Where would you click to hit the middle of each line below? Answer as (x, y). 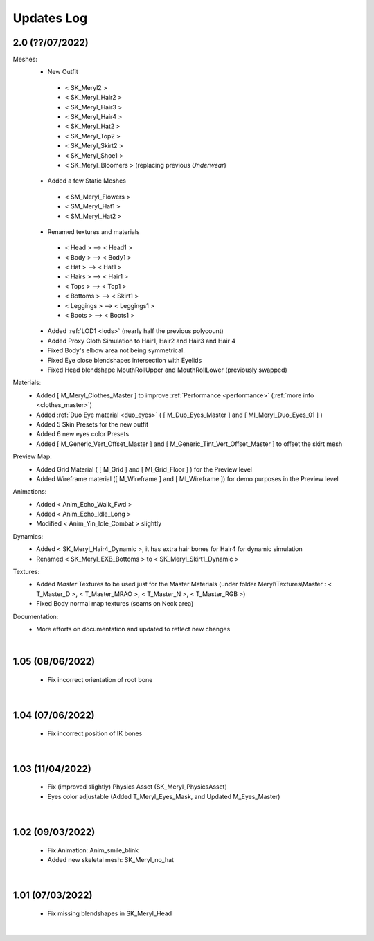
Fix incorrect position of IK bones (95, 733)
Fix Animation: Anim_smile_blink (93, 850)
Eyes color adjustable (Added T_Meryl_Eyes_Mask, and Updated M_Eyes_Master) (164, 796)
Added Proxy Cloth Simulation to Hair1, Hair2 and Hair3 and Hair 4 (142, 341)
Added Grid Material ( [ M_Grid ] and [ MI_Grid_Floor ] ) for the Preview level (144, 469)
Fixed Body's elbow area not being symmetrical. (116, 350)
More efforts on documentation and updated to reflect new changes (133, 629)
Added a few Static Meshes (87, 181)
